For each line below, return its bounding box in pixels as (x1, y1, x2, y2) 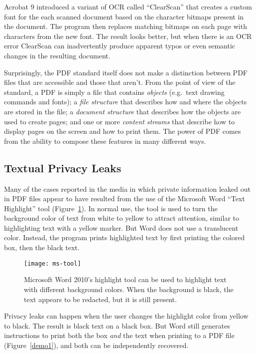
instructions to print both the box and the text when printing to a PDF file (4, 330, 235, 341)
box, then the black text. (4, 242, 80, 253)
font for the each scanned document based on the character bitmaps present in (4, 11, 244, 21)
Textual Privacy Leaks (4, 160, 122, 175)
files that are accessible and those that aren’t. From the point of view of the (4, 77, 236, 87)
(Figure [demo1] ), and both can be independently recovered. (4, 340, 189, 350)
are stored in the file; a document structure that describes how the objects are (4, 106, 241, 116)
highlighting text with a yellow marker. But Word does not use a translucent (4, 222, 239, 233)
